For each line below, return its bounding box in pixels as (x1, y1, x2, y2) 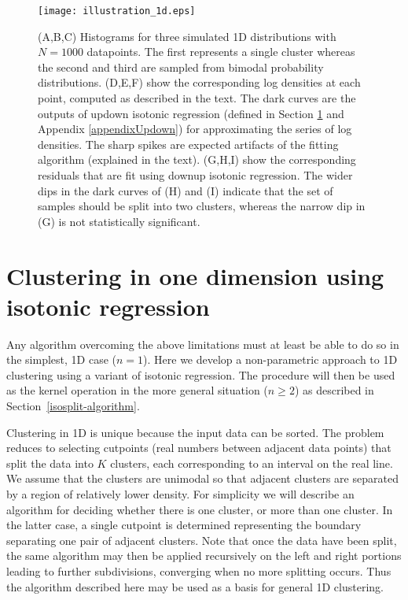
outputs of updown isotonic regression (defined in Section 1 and (38, 105, 344, 121)
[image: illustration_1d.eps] (38, 6, 196, 17)
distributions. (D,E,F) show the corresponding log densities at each (38, 74, 361, 91)
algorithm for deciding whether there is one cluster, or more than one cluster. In (6, 501, 393, 517)
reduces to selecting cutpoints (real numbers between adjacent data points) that (6, 439, 391, 456)
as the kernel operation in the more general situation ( (6, 382, 268, 398)
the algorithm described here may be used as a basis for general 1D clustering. (6, 578, 384, 594)
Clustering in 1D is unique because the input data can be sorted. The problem (6, 424, 384, 440)
